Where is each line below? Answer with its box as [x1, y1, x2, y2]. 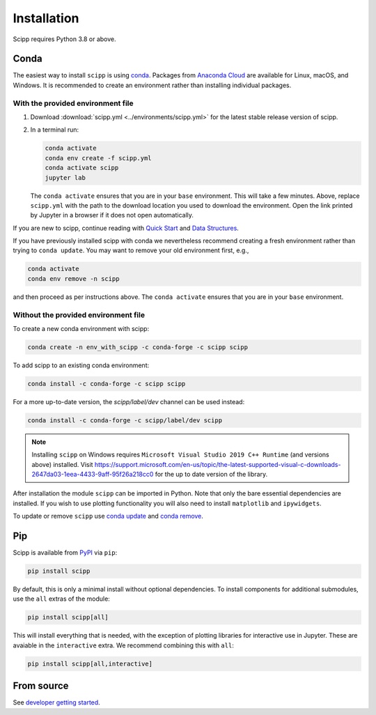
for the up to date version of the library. [155, 470, 268, 479]
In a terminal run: [30, 125, 79, 134]
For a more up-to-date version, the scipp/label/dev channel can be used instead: [13, 397, 245, 406]
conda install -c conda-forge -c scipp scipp [27, 380, 186, 387]
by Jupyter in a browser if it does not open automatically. [30, 211, 194, 220]
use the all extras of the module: [13, 594, 111, 603]
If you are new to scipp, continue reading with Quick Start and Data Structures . [13, 224, 240, 232]
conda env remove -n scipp [27, 275, 120, 282]
